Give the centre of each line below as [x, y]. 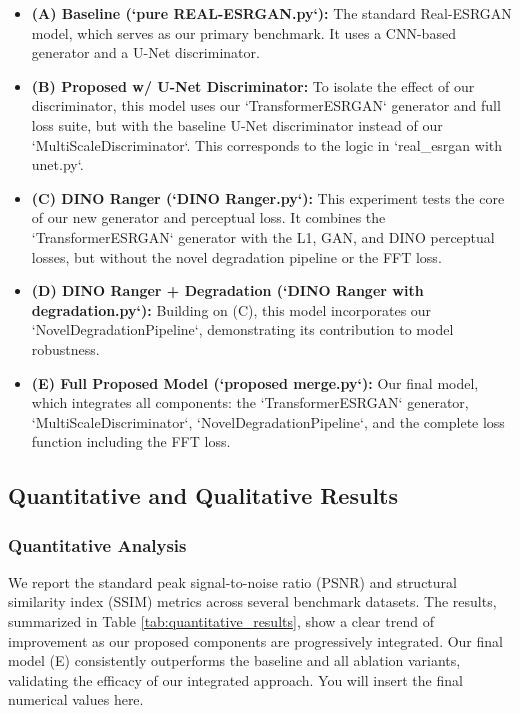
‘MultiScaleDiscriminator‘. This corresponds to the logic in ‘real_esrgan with [267, 144]
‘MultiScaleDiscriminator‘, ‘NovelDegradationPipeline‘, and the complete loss [268, 421]
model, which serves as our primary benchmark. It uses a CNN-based [243, 32]
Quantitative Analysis [97, 544]
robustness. [65, 348]
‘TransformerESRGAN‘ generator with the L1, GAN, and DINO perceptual [263, 236]
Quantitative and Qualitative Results [203, 495]
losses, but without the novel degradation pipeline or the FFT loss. [236, 256]
